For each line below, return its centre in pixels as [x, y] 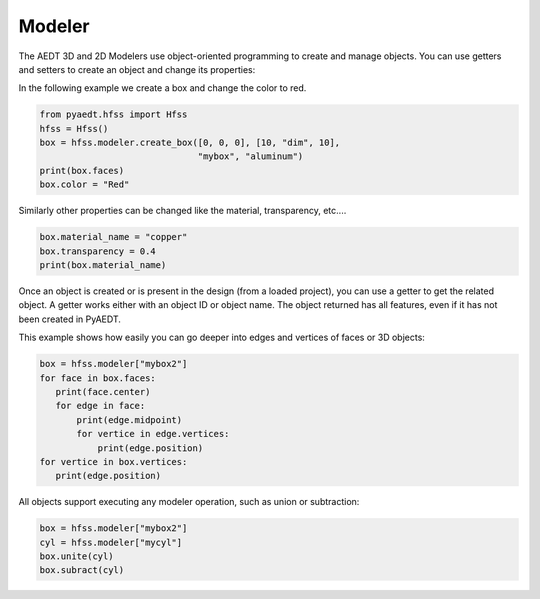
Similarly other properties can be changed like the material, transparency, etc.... [182, 211]
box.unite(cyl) [76, 556]
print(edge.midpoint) [129, 419]
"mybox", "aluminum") [250, 156]
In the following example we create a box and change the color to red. [162, 88]
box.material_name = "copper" [113, 237]
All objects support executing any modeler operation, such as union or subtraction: [189, 502]
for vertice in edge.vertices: [153, 434]
